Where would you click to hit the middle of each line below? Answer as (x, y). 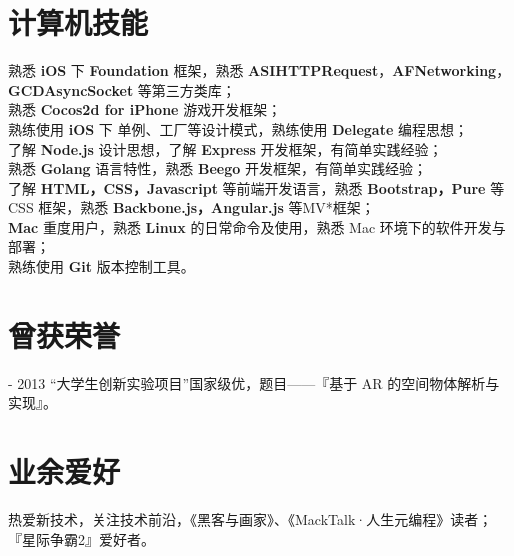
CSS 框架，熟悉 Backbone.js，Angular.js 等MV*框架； (191, 207)
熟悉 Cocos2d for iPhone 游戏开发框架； (145, 109)
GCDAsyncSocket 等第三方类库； (122, 89)
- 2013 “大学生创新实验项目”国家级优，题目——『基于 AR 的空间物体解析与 (254, 382)
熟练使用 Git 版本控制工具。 (101, 266)
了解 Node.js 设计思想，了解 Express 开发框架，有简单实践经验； (225, 148)
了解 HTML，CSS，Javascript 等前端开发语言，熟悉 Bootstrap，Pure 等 (256, 187)
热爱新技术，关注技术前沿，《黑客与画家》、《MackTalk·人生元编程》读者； (250, 519)
